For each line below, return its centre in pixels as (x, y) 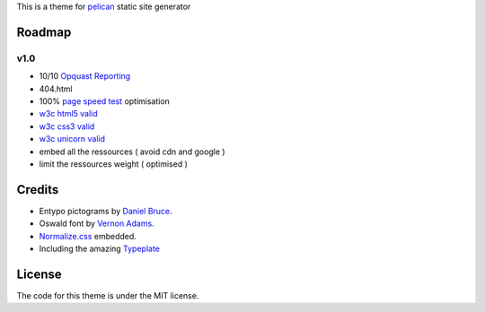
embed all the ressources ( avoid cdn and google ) (132, 152)
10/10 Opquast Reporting (85, 76)
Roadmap (44, 32)
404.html (56, 89)
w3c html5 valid (68, 114)
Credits (38, 190)
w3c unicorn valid (72, 139)
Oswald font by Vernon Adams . (97, 223)
